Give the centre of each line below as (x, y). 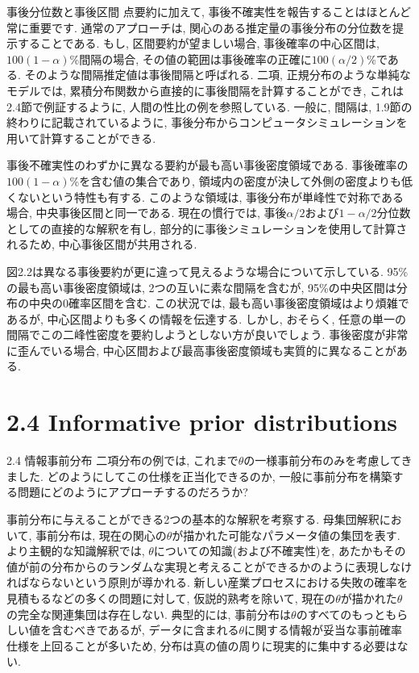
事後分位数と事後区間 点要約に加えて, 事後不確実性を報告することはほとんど (209, 11)
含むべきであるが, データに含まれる (145, 630)
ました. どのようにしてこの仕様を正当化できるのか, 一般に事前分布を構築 (199, 476)
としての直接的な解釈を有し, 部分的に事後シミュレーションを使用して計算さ (207, 228)
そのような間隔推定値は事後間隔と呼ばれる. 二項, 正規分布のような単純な (218, 75)
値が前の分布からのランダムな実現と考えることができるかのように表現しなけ (209, 566)
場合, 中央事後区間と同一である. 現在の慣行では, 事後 (147, 213)
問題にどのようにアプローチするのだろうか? (133, 492)
